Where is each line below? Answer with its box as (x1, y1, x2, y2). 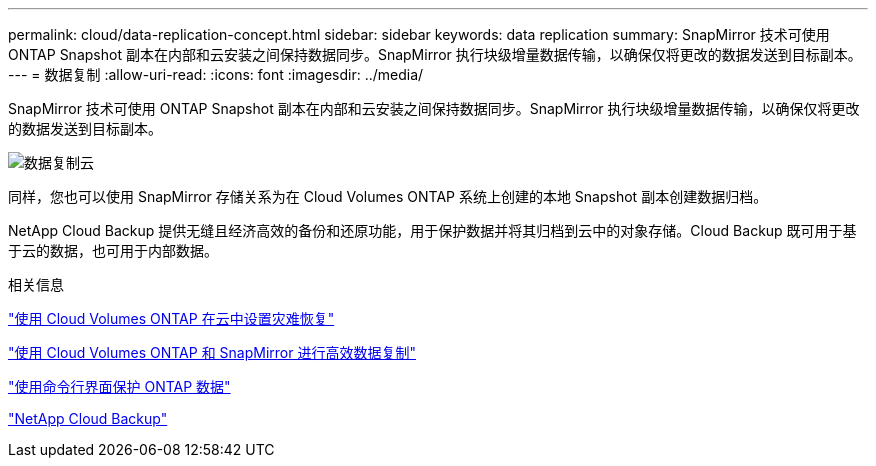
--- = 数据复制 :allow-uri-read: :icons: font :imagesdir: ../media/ (8, 66, 424, 83)
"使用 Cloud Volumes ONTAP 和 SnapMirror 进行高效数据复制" (8, 344, 416, 361)
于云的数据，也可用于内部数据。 (8, 242, 218, 259)
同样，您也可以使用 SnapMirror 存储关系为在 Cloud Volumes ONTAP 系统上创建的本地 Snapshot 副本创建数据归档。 (8, 188, 768, 205)
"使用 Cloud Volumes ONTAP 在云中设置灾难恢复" (8, 310, 335, 327)
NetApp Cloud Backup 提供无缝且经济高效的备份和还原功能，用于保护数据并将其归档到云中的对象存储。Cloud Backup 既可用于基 (8, 222, 857, 239)
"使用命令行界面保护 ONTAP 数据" (8, 378, 231, 395)
